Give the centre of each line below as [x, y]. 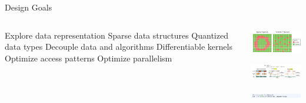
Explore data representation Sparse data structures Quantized [117, 35]
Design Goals [29, 7]
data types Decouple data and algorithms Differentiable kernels [119, 47]
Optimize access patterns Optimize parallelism [89, 58]
